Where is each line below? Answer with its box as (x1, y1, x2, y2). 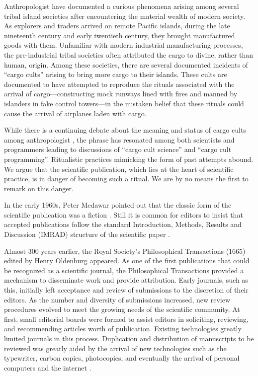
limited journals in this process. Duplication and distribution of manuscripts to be (4, 333, 254, 343)
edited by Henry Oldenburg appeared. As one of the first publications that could (4, 255, 250, 266)
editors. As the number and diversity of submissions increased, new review (4, 294, 231, 304)
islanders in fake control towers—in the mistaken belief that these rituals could (4, 98, 244, 108)
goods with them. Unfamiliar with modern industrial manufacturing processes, (4, 40, 243, 50)
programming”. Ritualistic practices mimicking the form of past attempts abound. (4, 153, 254, 164)
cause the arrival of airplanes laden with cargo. (4, 108, 147, 118)
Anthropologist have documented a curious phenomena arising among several (4, 1, 239, 11)
